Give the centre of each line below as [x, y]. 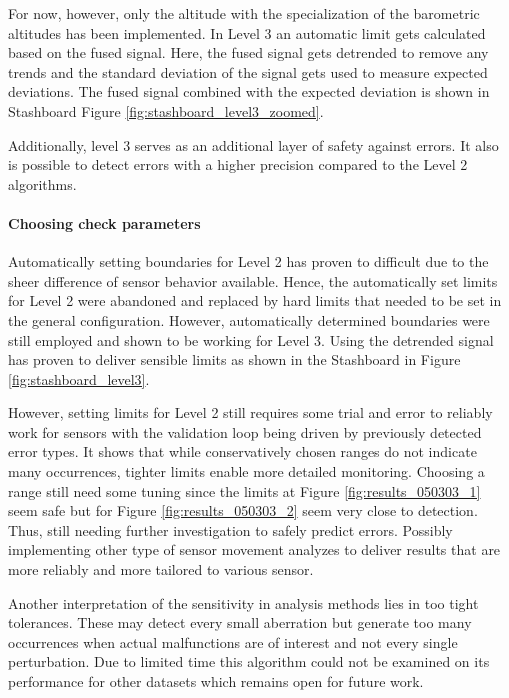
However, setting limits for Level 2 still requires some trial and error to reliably [250, 412]
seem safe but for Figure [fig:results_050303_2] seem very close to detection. [243, 510]
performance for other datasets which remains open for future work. [216, 681]
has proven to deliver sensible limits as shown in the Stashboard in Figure [234, 359]
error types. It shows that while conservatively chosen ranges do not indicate [242, 451]
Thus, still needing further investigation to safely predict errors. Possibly [230, 529]
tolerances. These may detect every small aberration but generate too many [240, 622]
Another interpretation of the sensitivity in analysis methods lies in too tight [243, 602]
